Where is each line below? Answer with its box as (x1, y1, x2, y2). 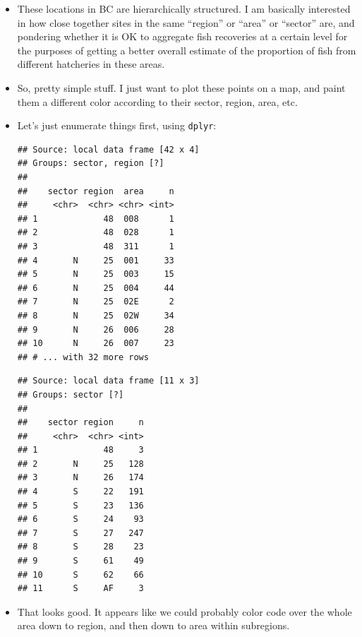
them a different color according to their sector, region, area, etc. (17, 94, 298, 109)
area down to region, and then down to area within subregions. (17, 618, 290, 633)
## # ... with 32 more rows (17, 352, 149, 362)
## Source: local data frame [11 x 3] (17, 376, 200, 386)
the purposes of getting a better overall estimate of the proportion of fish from (17, 42, 356, 57)
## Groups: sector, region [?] (17, 158, 164, 169)
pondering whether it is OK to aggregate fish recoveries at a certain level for (17, 29, 348, 44)
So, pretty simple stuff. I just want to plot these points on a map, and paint (17, 80, 346, 95)
